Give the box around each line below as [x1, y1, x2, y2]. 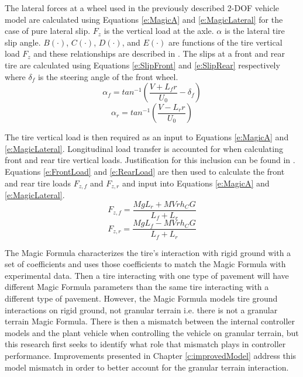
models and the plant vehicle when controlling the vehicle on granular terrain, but [5, 326, 299, 338]
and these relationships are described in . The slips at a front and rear [33, 47, 285, 60]
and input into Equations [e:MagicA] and [122, 177, 270, 189]
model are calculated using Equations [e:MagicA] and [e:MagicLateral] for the [5, 13, 283, 25]
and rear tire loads [5, 177, 71, 189]
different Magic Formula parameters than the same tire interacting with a [5, 281, 269, 293]
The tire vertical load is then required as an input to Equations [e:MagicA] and [5, 131, 289, 143]
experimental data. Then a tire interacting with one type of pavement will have [5, 269, 289, 281]
